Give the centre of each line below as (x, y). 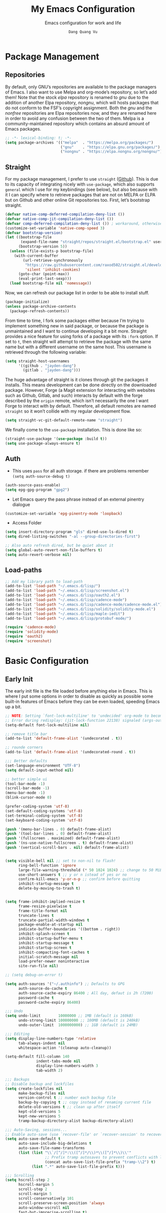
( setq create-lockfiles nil (34, 1089)
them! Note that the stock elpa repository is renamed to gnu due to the (77, 97)
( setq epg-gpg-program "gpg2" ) (37, 490)
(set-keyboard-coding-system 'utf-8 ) (44, 820)
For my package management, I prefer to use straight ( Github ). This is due (82, 179)
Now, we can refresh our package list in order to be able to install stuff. (77, 293)
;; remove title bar (26, 734)
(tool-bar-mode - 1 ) (25, 784)
